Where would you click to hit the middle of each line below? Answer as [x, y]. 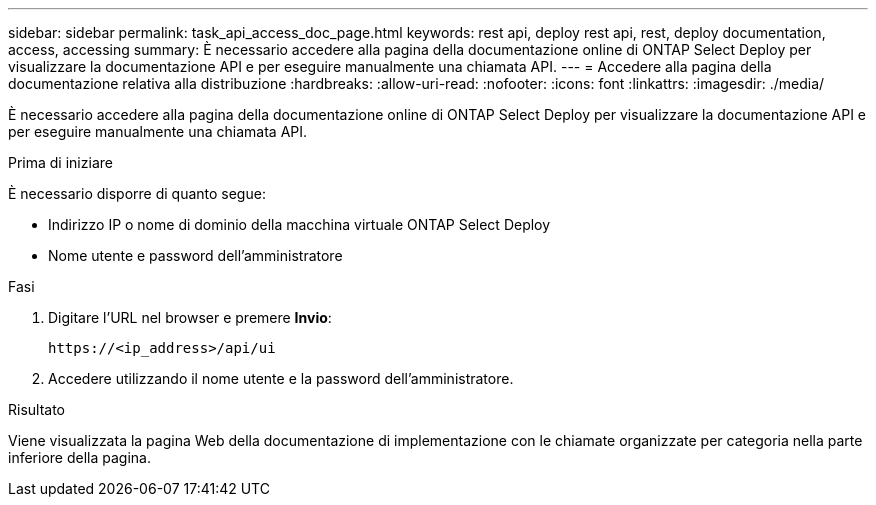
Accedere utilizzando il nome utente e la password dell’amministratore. [281, 378]
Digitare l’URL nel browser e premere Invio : [190, 317]
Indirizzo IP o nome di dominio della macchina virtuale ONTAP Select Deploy [299, 224]
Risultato [37, 409]
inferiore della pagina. [79, 457]
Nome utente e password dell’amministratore [195, 255]
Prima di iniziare [60, 162]
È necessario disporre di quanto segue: [137, 193]
